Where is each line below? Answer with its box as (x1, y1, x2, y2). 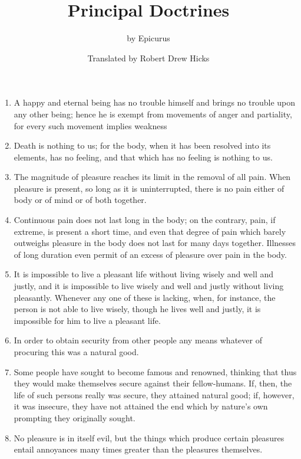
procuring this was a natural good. (14, 346, 139, 358)
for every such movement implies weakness (14, 119, 167, 132)
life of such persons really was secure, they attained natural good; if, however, (14, 388, 295, 401)
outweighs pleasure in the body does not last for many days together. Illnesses (14, 237, 296, 249)
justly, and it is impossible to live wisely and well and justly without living (14, 280, 284, 292)
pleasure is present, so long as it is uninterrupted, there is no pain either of (14, 182, 285, 194)
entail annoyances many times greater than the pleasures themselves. (14, 443, 263, 455)
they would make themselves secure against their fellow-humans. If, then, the (14, 377, 292, 389)
